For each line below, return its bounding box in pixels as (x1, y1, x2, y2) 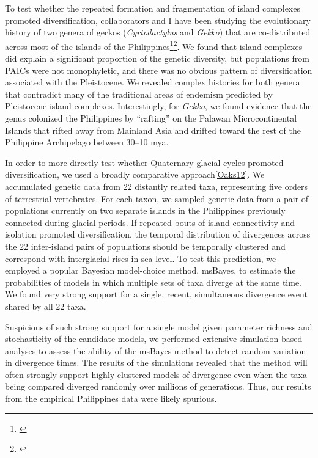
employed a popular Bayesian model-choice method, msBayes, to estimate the (5, 264, 296, 277)
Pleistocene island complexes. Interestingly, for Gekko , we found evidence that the (5, 100, 312, 112)
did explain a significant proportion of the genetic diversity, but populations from (5, 52, 309, 65)
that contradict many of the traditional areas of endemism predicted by (5, 87, 273, 100)
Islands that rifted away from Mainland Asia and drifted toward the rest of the (5, 123, 301, 136)
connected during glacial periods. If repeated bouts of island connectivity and (5, 216, 295, 228)
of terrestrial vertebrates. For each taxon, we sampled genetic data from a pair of (5, 192, 309, 205)
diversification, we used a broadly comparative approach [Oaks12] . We (5, 168, 265, 181)
